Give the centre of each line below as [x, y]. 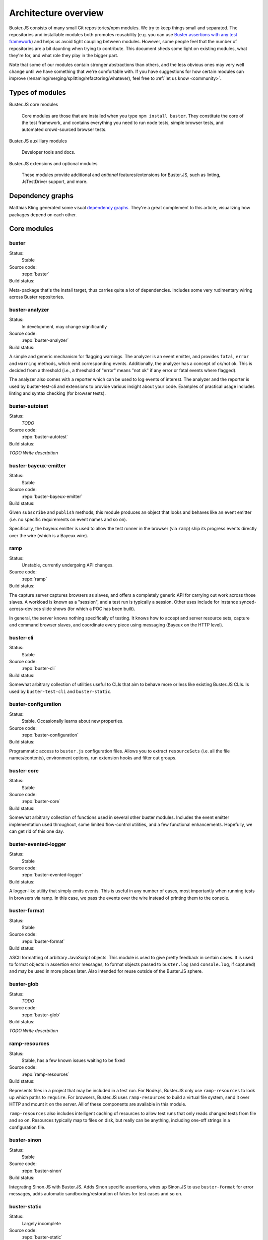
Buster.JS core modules [33, 105]
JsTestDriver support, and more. [55, 182]
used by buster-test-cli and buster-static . [60, 691]
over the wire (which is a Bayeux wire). [49, 535]
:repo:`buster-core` [41, 802]
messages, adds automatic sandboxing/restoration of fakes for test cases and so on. [96, 1194]
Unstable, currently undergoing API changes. [68, 565]
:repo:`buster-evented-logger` [52, 875]
